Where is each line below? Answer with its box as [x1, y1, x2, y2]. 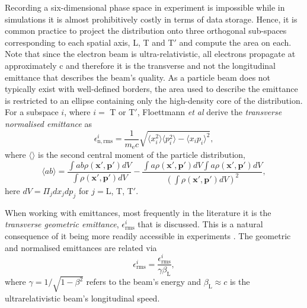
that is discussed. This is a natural [137, 218, 263, 230]
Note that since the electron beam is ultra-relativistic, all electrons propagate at [5, 47, 296, 60]
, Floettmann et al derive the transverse [137, 106, 282, 118]
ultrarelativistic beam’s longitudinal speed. [5, 291, 160, 304]
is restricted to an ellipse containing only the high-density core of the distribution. [5, 94, 303, 106]
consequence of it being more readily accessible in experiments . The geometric [5, 230, 291, 242]
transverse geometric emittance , [5, 218, 119, 230]
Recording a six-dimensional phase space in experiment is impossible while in [5, 1, 285, 13]
